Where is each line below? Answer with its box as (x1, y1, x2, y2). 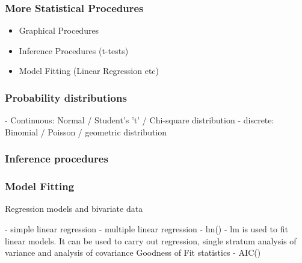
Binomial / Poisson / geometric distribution (5, 125, 167, 138)
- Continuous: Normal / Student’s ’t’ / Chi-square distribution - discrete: (5, 114, 274, 126)
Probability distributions (5, 90, 127, 105)
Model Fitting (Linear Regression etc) (19, 64, 159, 77)
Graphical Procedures (19, 24, 99, 37)
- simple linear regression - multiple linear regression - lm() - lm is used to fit (5, 223, 288, 235)
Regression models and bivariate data (5, 202, 143, 215)
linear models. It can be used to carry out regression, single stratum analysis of (5, 234, 297, 247)
